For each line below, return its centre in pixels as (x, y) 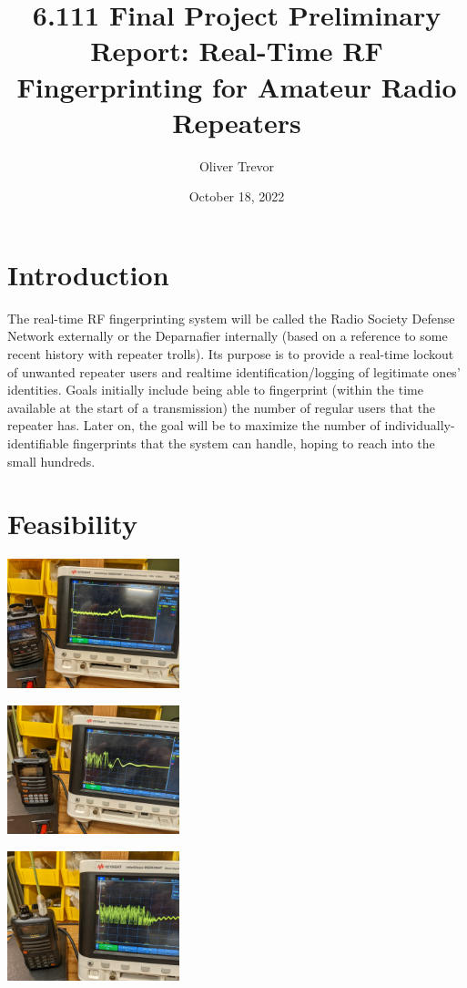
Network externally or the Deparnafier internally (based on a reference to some (228, 336)
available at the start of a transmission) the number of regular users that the (222, 407)
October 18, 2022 (237, 196)
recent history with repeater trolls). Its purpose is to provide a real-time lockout (231, 354)
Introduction (88, 274)
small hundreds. (51, 461)
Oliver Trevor (237, 165)
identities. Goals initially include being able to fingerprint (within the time (215, 390)
